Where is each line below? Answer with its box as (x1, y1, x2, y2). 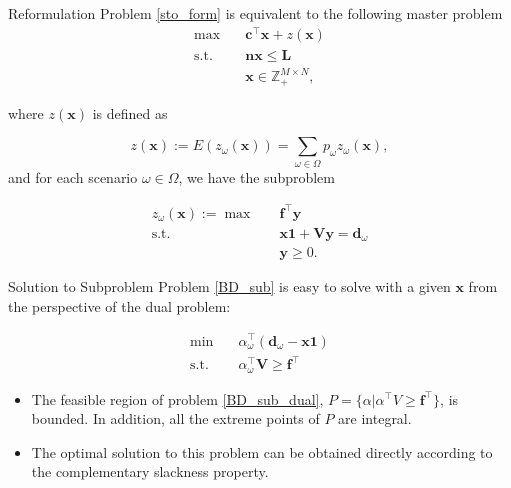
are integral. (338, 408, 412, 429)
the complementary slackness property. (31, 461, 269, 482)
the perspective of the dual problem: (8, 295, 231, 316)
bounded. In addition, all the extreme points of (31, 408, 320, 429)
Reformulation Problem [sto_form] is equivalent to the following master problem (8, 3, 503, 23)
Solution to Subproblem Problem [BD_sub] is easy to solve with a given (8, 276, 451, 297)
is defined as (92, 102, 168, 123)
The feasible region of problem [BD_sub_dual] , (31, 388, 324, 409)
